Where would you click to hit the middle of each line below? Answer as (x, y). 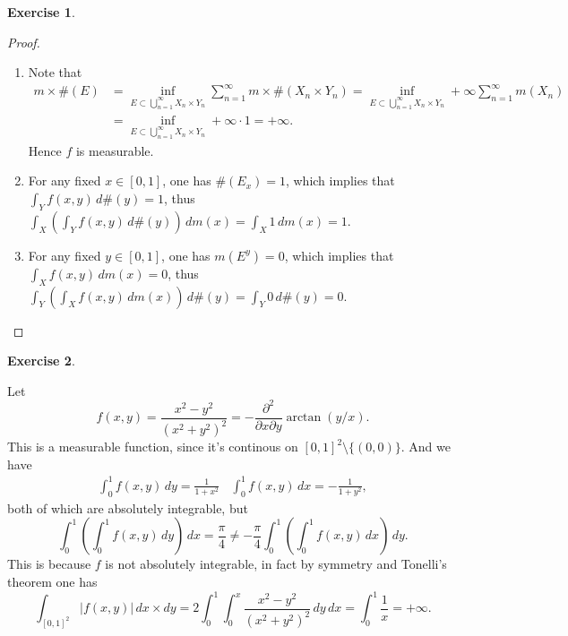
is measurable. (115, 150)
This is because (49, 564)
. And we (426, 447)
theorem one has (52, 581)
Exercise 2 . (41, 361)
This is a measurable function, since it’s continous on (153, 447)
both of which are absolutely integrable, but (128, 507)
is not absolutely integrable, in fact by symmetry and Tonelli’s (276, 564)
